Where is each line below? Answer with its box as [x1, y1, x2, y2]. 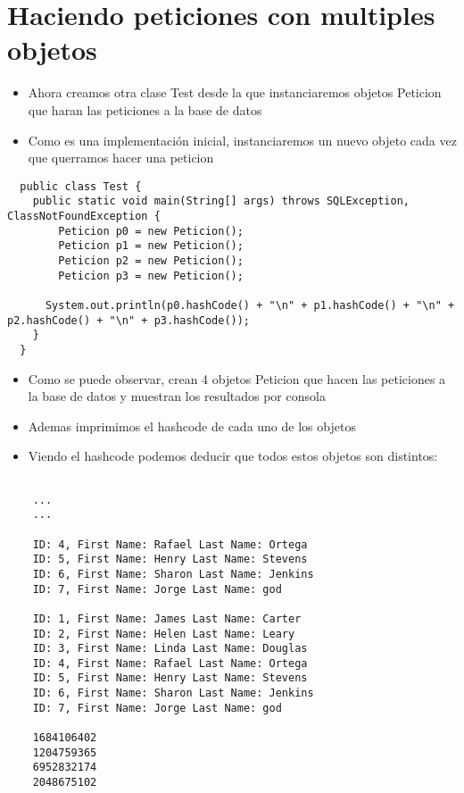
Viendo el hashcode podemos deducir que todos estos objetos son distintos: [28, 447, 438, 465]
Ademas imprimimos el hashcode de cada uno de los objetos [28, 416, 356, 435]
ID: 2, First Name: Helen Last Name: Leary [32, 627, 295, 640]
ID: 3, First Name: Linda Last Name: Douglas [32, 642, 308, 655]
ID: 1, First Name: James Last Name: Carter [32, 612, 302, 625]
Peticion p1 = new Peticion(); [58, 239, 244, 253]
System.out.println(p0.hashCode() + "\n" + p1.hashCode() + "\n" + [45, 298, 455, 312]
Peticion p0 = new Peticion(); [58, 224, 244, 238]
